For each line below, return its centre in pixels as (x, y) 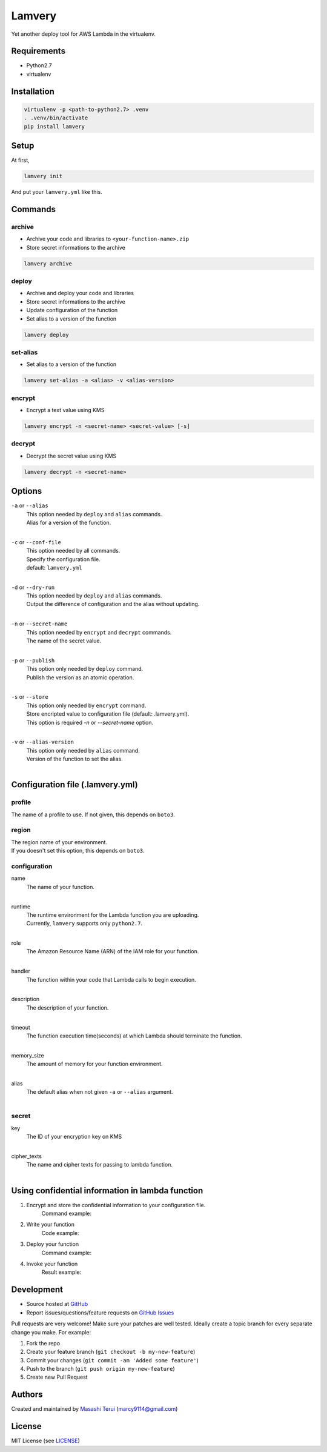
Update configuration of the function (72, 310)
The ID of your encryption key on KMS (74, 1137)
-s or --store (30, 697)
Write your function (51, 1225)
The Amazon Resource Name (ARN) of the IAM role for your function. (113, 951)
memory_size (28, 1055)
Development (37, 1290)
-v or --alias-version (42, 742)
